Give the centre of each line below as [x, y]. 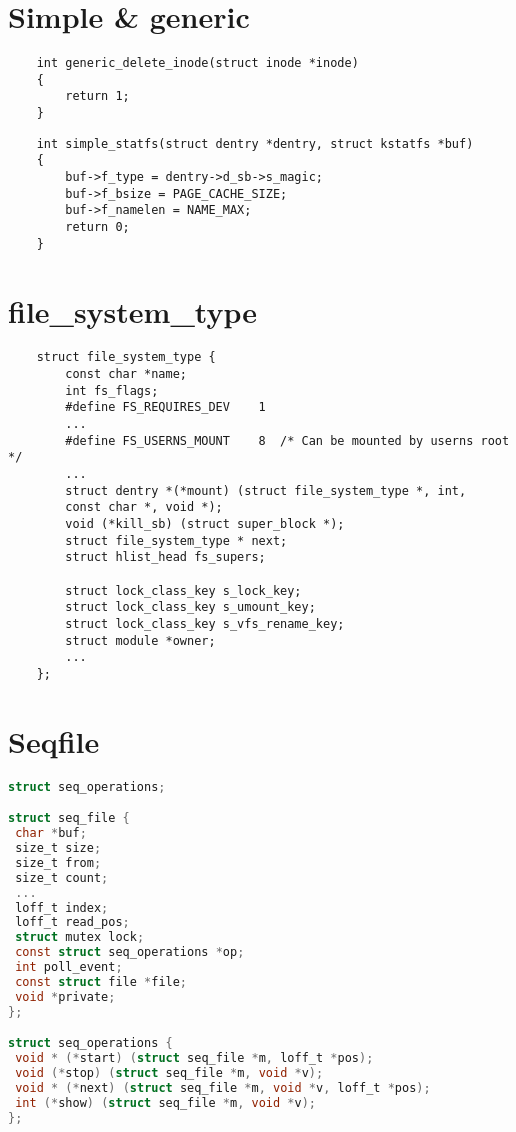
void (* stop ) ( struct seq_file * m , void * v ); [169, 1072]
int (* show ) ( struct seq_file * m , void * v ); [166, 1102]
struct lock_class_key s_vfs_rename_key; [205, 623]
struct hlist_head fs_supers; [165, 557]
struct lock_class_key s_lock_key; [183, 590]
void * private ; [65, 996]
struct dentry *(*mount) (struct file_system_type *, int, [266, 490]
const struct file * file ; [101, 981]
